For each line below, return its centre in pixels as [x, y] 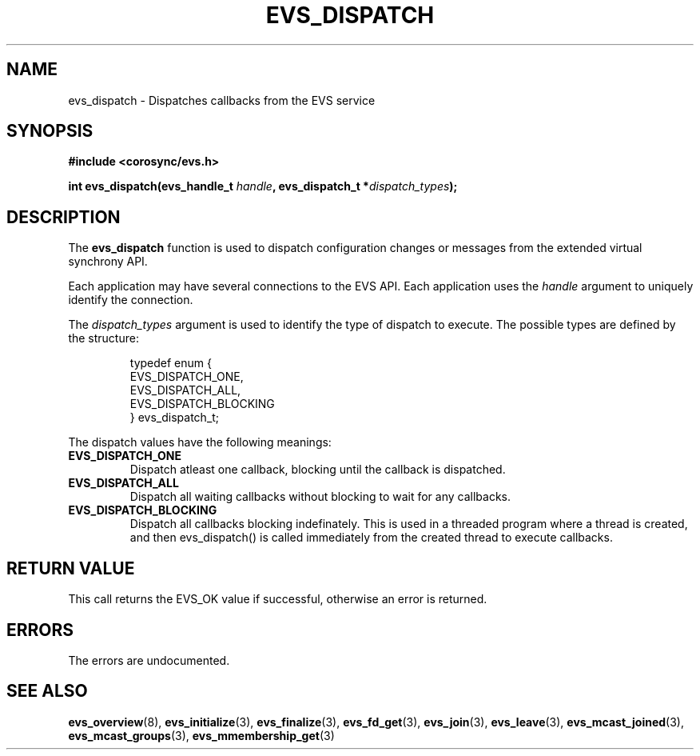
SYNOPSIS [50, 131]
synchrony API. [108, 262]
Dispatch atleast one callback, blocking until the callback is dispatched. [318, 470]
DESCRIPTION [64, 217]
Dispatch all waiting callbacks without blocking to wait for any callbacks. [320, 497]
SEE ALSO [47, 691]
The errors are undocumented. [149, 660]
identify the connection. [131, 300]
